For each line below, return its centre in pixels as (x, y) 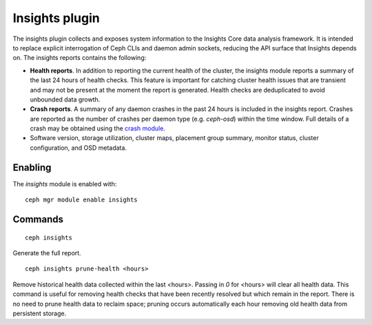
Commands (38, 219)
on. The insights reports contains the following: (80, 58)
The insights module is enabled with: (65, 184)
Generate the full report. (47, 253)
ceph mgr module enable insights (81, 200)
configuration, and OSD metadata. (79, 148)
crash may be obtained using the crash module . (97, 128)
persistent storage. (40, 313)
